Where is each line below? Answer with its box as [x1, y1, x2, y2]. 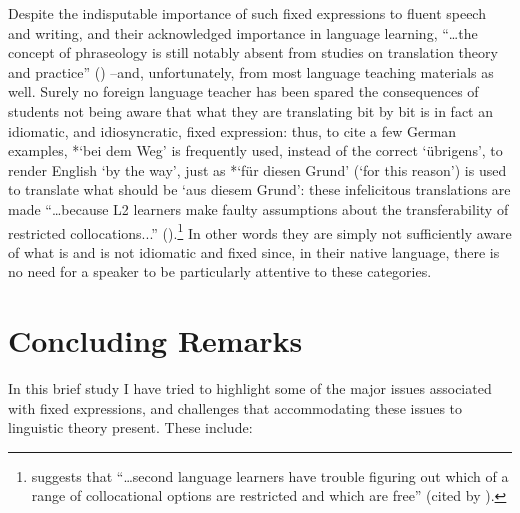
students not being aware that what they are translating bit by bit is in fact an [8, 100, 494, 121]
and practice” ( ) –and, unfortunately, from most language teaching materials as [8, 61, 494, 82]
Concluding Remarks [8, 320, 303, 361]
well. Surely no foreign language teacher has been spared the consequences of [8, 81, 479, 102]
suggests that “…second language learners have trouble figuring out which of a [31, 465, 509, 486]
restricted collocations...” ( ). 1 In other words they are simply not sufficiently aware [8, 219, 512, 243]
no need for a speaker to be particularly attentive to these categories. [8, 261, 432, 282]
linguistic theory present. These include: [8, 417, 253, 438]
